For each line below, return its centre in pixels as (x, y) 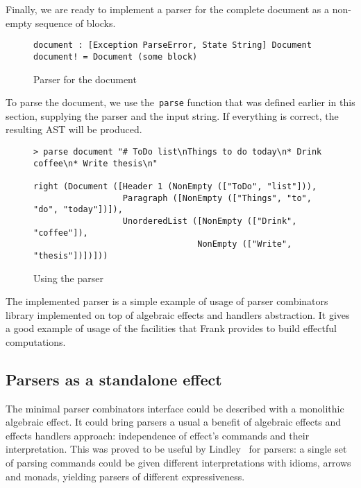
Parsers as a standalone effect (114, 379)
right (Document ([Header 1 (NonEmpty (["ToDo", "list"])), (175, 186)
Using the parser (68, 278)
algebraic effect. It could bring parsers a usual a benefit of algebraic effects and (174, 422)
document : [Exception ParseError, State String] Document (173, 45)
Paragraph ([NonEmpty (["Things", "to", (217, 198)
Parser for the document (85, 79)
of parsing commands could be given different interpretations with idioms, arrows (178, 463)
